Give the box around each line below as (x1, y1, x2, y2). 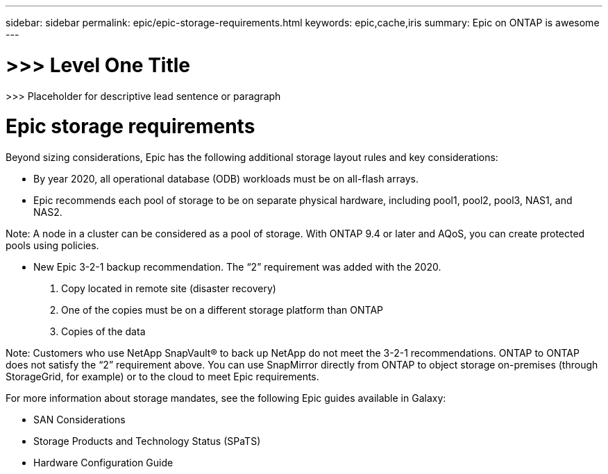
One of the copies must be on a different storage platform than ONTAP (61, 304, 384, 316)
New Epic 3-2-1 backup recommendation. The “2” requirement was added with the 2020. (33, 261, 441, 273)
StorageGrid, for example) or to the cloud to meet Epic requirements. (6, 371, 319, 382)
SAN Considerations (33, 414, 126, 425)
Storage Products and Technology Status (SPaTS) (33, 435, 261, 447)
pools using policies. (6, 239, 99, 251)
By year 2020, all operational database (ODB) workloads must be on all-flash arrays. (33, 173, 419, 185)
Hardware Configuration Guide (33, 457, 174, 468)
